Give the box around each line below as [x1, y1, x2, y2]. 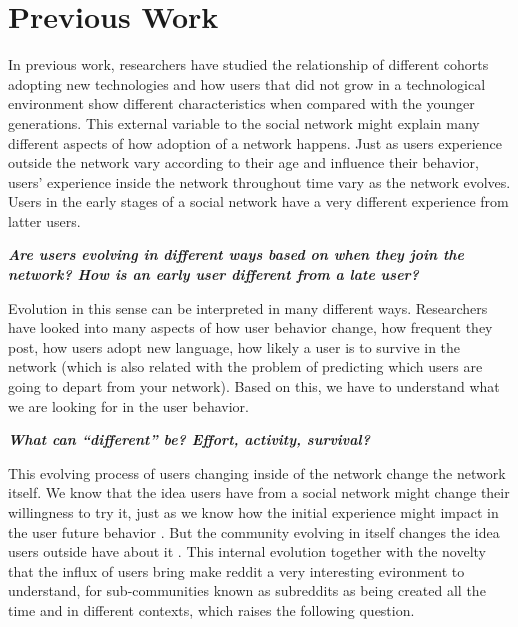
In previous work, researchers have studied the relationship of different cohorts [8, 54, 489, 75]
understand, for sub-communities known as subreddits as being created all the [8, 580, 486, 601]
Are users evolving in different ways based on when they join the [8, 244, 465, 265]
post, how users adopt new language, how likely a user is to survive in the [8, 336, 461, 357]
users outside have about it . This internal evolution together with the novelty [8, 541, 486, 562]
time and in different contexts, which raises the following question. [8, 599, 415, 620]
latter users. [8, 210, 81, 231]
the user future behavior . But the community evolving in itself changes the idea [8, 521, 500, 542]
